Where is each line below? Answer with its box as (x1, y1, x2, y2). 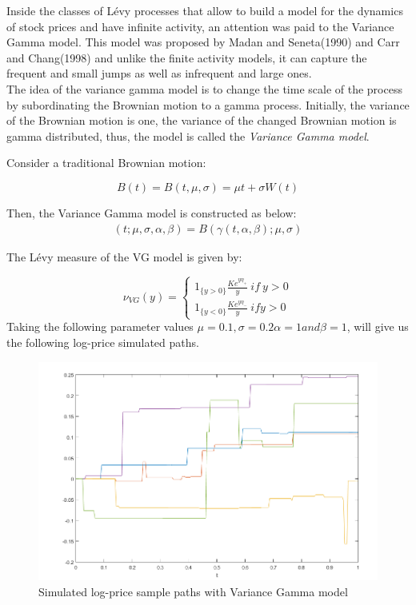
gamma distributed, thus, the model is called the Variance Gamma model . (6, 127, 370, 144)
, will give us (346, 318, 409, 335)
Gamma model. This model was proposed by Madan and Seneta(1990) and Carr (6, 34, 400, 50)
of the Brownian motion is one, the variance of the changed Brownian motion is (6, 112, 397, 129)
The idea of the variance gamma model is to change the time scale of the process (6, 80, 402, 97)
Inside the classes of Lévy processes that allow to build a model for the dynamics (6, 2, 403, 18)
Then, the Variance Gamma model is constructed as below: (6, 204, 297, 221)
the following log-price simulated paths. (6, 334, 199, 350)
